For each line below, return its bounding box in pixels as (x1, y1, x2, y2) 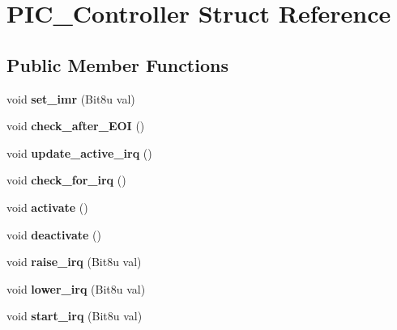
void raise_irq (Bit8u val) (6, 253, 142, 270)
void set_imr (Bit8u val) (6, 90, 135, 107)
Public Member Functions (6, 52, 228, 77)
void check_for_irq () (6, 171, 126, 188)
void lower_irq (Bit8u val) (6, 280, 146, 297)
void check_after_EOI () (6, 117, 145, 134)
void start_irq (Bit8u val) (6, 307, 143, 324)
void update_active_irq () (6, 144, 152, 161)
